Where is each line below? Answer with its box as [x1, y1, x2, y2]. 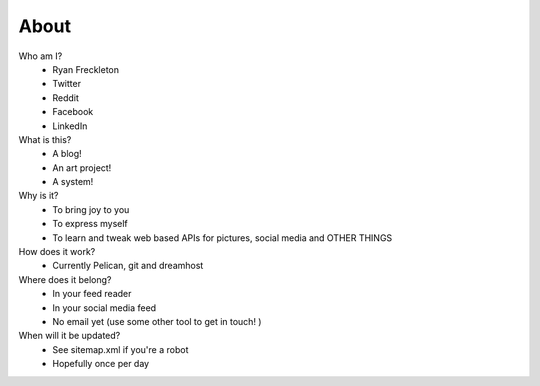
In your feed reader [52, 288, 132, 300]
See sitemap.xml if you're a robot [52, 343, 189, 355]
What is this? [18, 133, 72, 145]
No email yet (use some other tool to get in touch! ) [52, 315, 262, 327]
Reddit [52, 91, 80, 104]
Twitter [52, 78, 82, 90]
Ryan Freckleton [52, 63, 120, 75]
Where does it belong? [18, 273, 112, 285]
